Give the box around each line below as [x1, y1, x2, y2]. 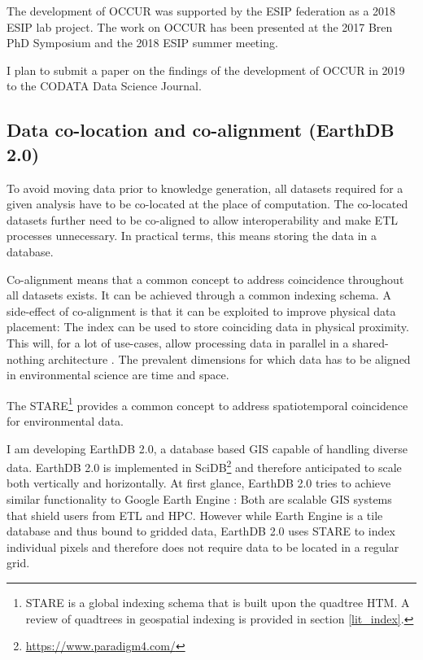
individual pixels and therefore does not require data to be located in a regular [7, 538, 399, 555]
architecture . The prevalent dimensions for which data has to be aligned [48, 350, 411, 367]
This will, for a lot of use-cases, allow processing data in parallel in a [7, 334, 349, 351]
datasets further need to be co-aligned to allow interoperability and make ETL [7, 211, 399, 228]
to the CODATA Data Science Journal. [7, 77, 202, 94]
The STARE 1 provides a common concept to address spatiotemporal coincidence [7, 394, 408, 413]
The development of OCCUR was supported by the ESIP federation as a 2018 [7, 2, 396, 19]
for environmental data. [7, 412, 124, 429]
